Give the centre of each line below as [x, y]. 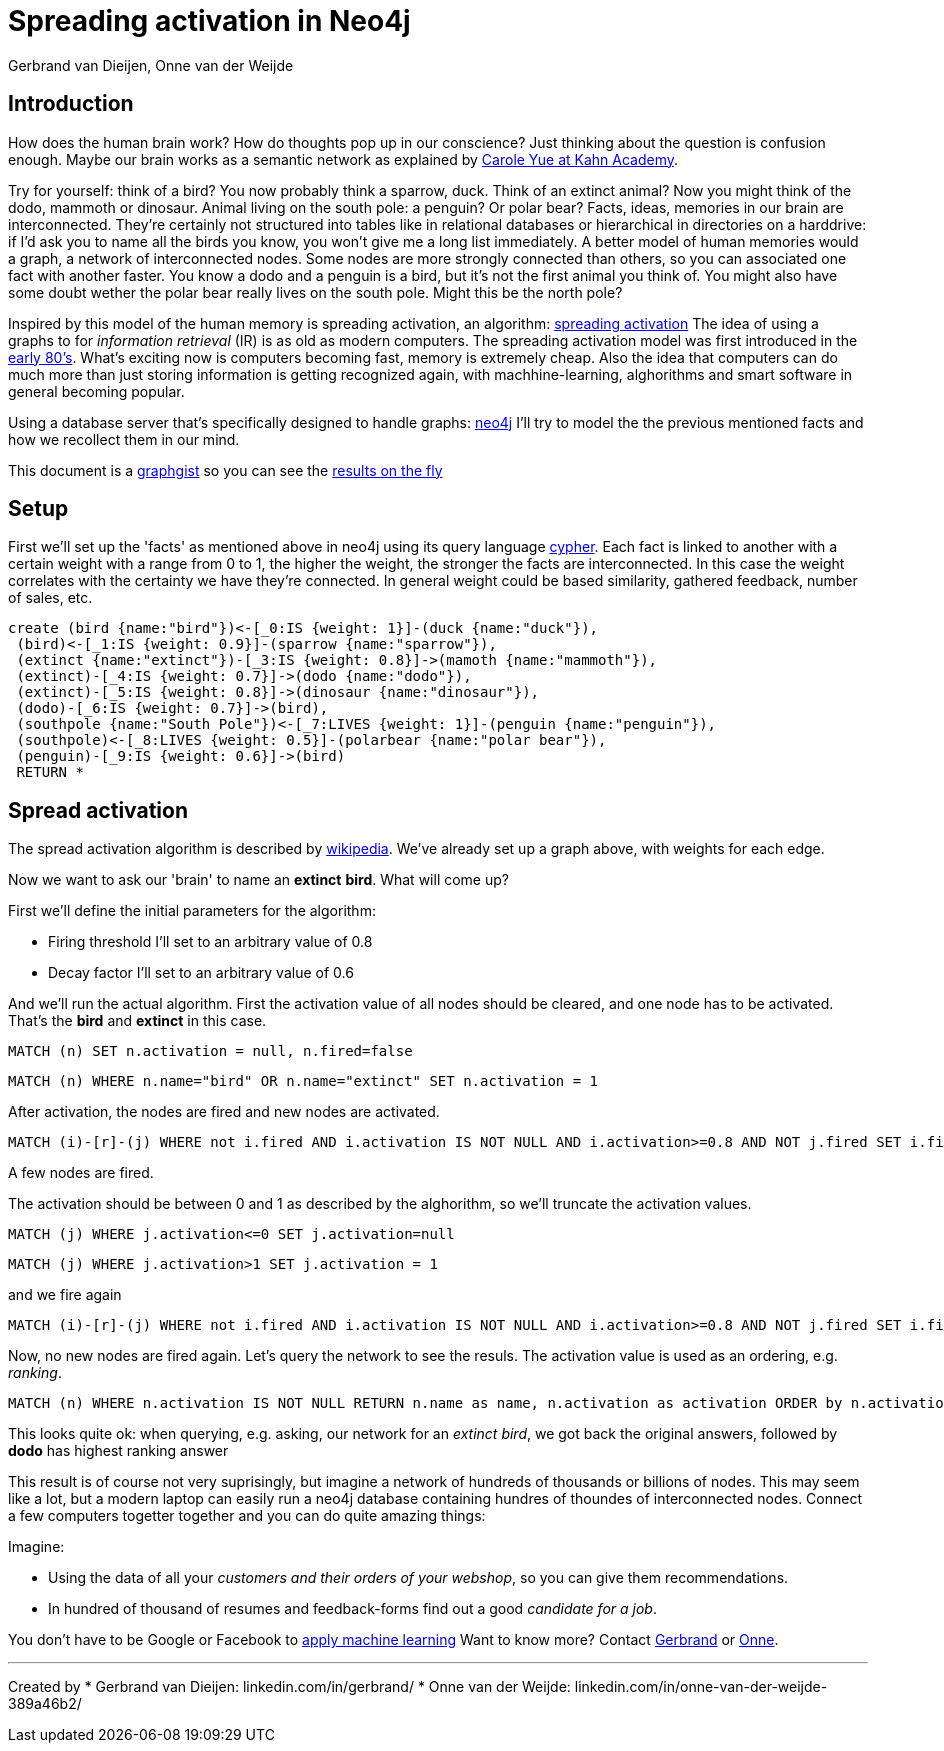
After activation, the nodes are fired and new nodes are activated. [224, 1112]
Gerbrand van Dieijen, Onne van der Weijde [151, 65]
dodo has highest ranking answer [118, 1451]
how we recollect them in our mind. [124, 439]
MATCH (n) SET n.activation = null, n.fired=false [210, 1051]
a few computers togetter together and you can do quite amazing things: [247, 1516]
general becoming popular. [96, 391]
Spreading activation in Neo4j [209, 21]
